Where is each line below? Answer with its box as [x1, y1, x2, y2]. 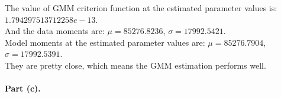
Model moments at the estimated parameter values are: [5, 36, 205, 48]
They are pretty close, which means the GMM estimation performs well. [5, 59, 266, 71]
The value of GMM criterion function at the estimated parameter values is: [5, 2, 277, 13]
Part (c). [5, 82, 41, 94]
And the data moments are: [5, 25, 105, 37]
